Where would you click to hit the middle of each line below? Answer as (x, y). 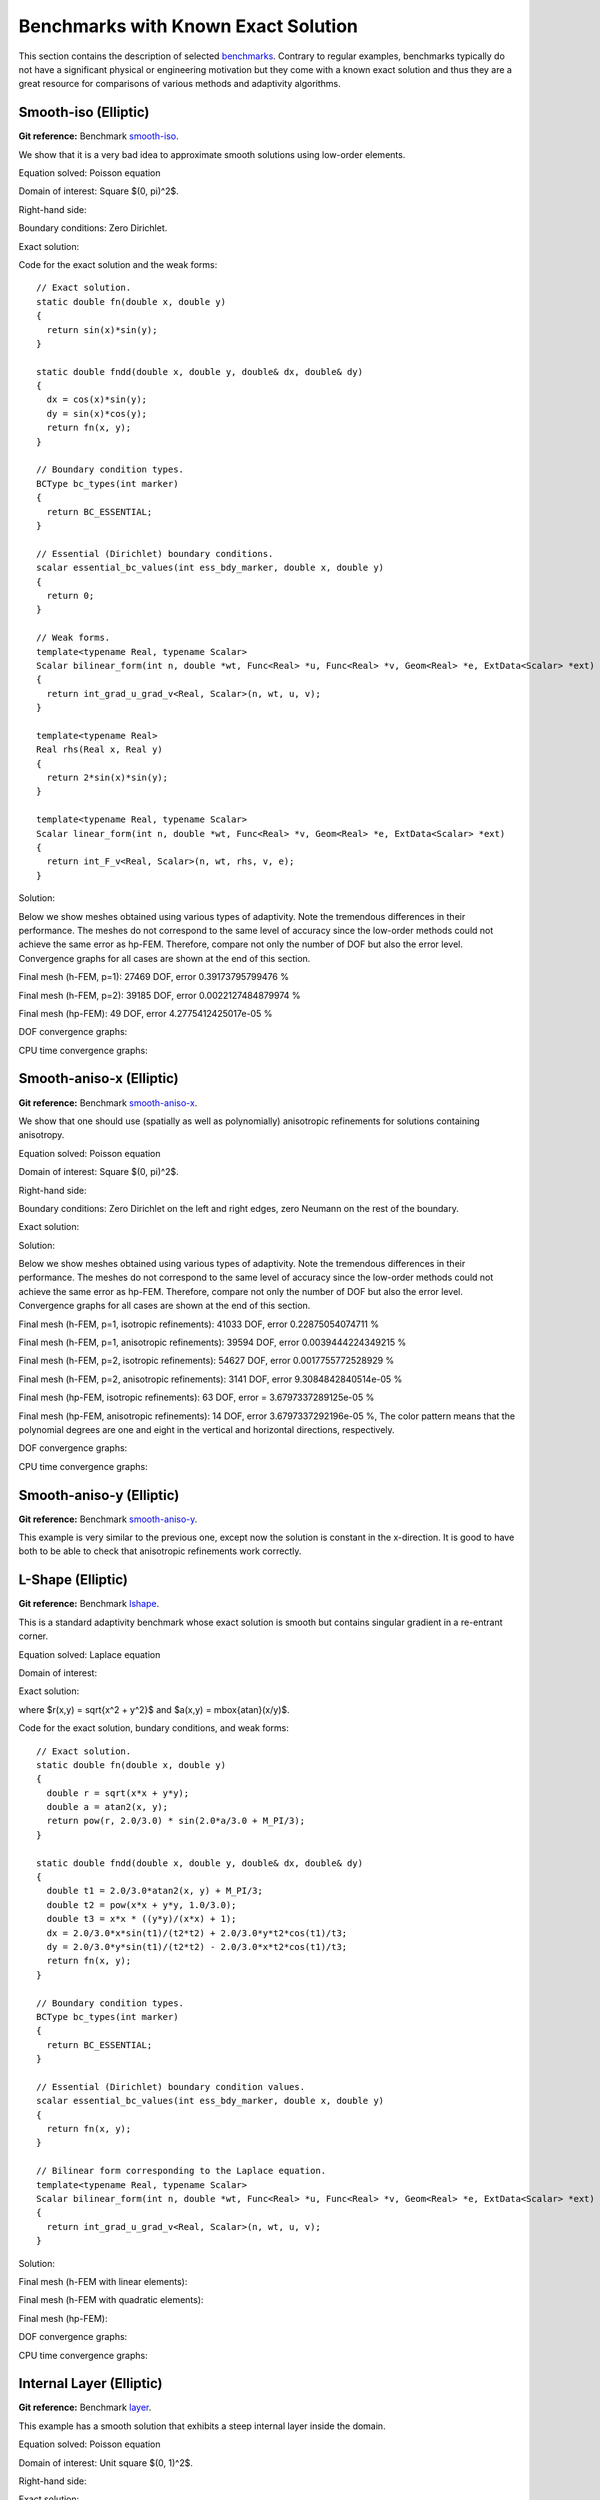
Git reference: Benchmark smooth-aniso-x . (108, 1102)
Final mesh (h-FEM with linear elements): (103, 2281)
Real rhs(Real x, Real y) (100, 749)
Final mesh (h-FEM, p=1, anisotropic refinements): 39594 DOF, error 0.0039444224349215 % (212, 1342)
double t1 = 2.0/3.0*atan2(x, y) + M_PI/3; (155, 1891)
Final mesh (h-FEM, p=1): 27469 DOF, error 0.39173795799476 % (154, 977)
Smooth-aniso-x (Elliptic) (98, 1078)
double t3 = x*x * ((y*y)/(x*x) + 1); (141, 1919)
